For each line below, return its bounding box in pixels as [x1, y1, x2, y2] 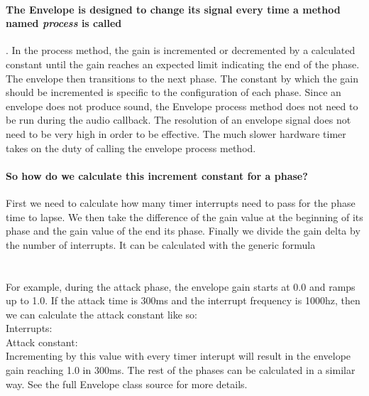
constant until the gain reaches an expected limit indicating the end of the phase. [6, 56, 360, 71]
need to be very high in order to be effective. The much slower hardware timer [6, 126, 346, 141]
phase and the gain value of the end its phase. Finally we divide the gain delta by [6, 223, 360, 238]
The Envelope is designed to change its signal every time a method [6, 1, 341, 16]
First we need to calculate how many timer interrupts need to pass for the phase [6, 195, 356, 210]
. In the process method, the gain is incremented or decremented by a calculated [6, 43, 356, 58]
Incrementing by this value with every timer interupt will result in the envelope [6, 348, 351, 363]
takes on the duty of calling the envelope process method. [6, 140, 256, 155]
